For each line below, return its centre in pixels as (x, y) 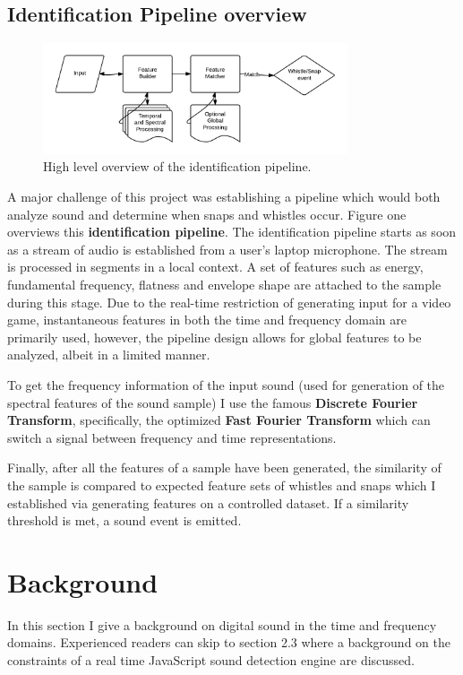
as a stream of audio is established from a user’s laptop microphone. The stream (227, 249)
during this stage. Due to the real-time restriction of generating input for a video (229, 302)
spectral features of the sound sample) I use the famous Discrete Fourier (213, 402)
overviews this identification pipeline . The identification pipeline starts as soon (232, 232)
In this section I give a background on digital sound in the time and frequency (222, 624)
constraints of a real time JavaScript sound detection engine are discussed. (211, 660)
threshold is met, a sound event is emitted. (124, 520)
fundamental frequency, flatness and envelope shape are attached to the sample (224, 285)
